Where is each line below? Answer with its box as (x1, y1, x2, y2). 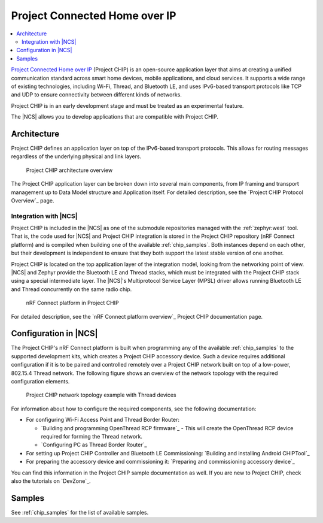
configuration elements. (11, 378, 70, 385)
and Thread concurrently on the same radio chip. (11, 285, 132, 293)
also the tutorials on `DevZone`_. (11, 477, 91, 485)
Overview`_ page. (11, 196, 54, 204)
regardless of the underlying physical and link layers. (11, 153, 142, 160)
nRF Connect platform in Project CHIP (26, 300, 119, 307)
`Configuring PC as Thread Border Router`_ (41, 441, 147, 449)
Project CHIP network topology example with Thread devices (26, 391, 176, 398)
